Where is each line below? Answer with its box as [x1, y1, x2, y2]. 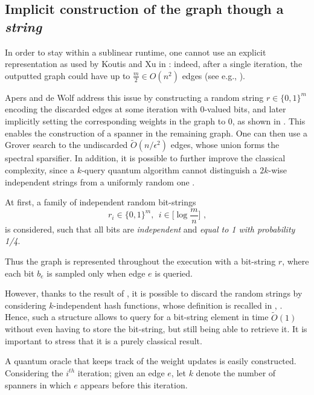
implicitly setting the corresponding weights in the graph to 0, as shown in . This [5, 114, 306, 127]
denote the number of [196, 366, 276, 379]
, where [282, 255, 309, 267]
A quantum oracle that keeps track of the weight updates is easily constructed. [5, 355, 296, 367]
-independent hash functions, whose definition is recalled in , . [53, 298, 283, 311]
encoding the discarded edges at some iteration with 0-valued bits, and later [5, 103, 286, 115]
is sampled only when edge [46, 266, 146, 279]
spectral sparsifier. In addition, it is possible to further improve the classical [5, 152, 286, 164]
